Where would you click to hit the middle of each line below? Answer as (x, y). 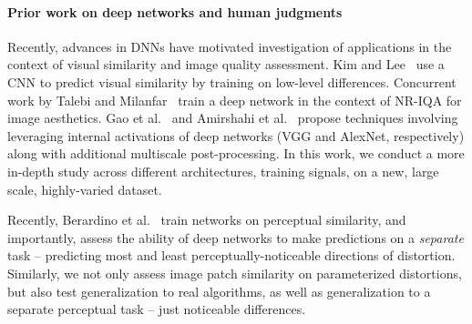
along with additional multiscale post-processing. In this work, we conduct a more (236, 153)
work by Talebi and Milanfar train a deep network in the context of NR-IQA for (235, 100)
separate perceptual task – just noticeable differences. (157, 309)
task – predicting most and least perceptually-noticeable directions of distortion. (231, 255)
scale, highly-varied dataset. (85, 189)
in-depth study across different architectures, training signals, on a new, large (223, 171)
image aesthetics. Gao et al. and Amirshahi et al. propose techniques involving (233, 118)
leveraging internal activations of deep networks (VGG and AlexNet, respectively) (236, 135)
